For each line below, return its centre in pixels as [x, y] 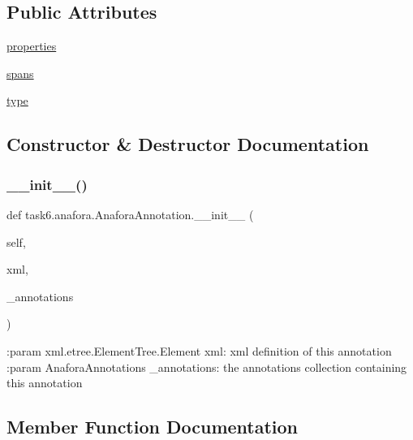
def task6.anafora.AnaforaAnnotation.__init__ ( [130, 214]
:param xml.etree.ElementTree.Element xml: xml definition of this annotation [199, 350]
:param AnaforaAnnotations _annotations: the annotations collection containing [207, 367]
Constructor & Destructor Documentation [188, 144]
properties [32, 46]
